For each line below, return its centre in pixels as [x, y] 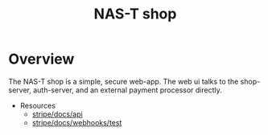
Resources [38, 105]
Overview [41, 59]
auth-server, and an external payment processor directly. [128, 90]
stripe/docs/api [57, 114]
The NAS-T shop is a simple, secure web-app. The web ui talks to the [124, 81]
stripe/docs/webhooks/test [77, 122]
